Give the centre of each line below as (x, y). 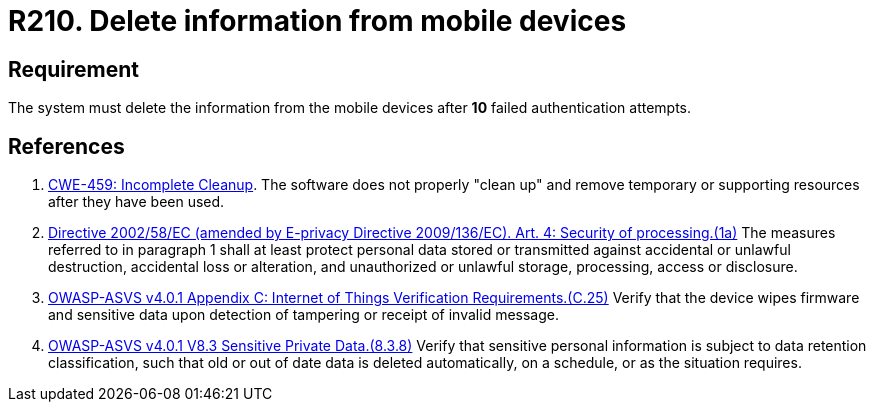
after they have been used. (136, 202)
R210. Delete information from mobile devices (317, 21)
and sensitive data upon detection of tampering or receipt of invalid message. (303, 315)
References (66, 146)
